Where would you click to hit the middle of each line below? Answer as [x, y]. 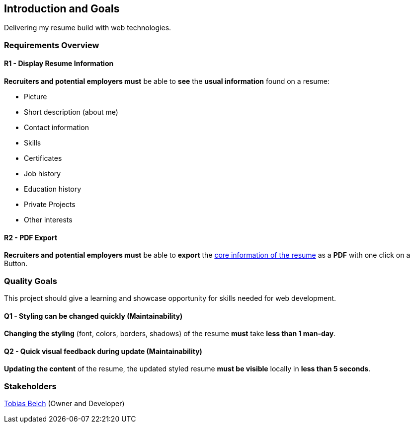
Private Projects [50, 205]
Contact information [56, 128]
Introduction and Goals [62, 9]
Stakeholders [30, 386]
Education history [53, 189]
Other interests [48, 220]
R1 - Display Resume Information [59, 64]
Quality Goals [31, 281]
